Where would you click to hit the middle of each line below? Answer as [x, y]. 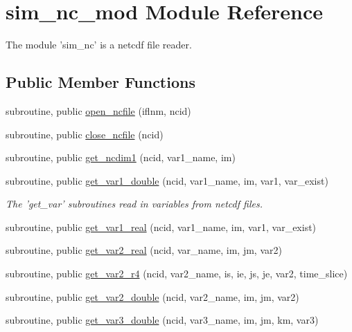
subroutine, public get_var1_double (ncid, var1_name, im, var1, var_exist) [167, 180]
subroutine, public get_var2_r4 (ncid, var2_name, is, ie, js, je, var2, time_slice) [177, 274]
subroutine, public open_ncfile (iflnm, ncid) [98, 110]
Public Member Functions [100, 82]
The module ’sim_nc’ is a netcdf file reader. [99, 45]
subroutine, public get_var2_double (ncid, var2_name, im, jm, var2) [152, 296]
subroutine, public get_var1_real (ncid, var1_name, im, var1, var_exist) [161, 227]
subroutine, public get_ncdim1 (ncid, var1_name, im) [121, 157]
